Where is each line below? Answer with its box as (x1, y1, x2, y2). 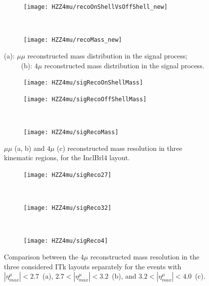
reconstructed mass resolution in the (90, 252, 200, 261)
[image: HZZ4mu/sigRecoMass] (24, 129, 119, 136)
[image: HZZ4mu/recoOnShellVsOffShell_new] (24, 3, 168, 10)
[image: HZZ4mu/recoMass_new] (24, 36, 122, 44)
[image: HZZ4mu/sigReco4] (24, 237, 108, 245)
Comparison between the (4, 252, 78, 261)
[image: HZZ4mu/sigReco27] (24, 171, 111, 178)
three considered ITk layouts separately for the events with (4, 261, 182, 271)
